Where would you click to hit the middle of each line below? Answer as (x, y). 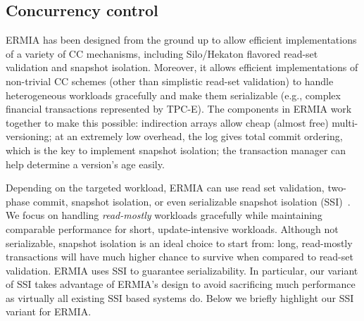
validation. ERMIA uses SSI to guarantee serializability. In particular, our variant (182, 270)
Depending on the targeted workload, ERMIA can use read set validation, (165, 188)
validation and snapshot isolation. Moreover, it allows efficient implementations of (182, 67)
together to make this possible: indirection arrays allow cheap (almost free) (167, 122)
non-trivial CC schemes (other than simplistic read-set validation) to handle (170, 81)
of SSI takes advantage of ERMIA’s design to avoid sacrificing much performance (181, 284)
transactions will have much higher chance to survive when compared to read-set (180, 257)
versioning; (29, 136)
